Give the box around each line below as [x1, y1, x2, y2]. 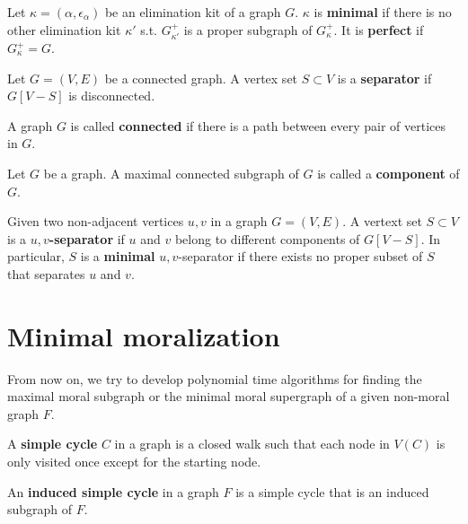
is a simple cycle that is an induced [235, 482, 429, 501]
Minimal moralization [7, 317, 280, 354]
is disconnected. [68, 86, 155, 105]
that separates [7, 264, 85, 283]
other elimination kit [7, 20, 121, 39]
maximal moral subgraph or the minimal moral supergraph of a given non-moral [7, 387, 450, 406]
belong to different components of [174, 229, 360, 248]
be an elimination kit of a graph [104, 3, 281, 21]
